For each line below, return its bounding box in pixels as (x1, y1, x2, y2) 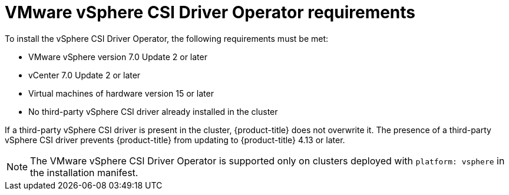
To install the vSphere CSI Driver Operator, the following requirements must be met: (5, 33, 329, 44)
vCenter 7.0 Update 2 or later (28, 70, 141, 80)
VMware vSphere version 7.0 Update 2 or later (28, 51, 207, 62)
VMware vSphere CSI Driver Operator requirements (5, 2, 416, 22)
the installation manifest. (30, 166, 138, 179)
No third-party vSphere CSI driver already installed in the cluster (28, 106, 278, 117)
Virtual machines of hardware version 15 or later (28, 88, 214, 98)
